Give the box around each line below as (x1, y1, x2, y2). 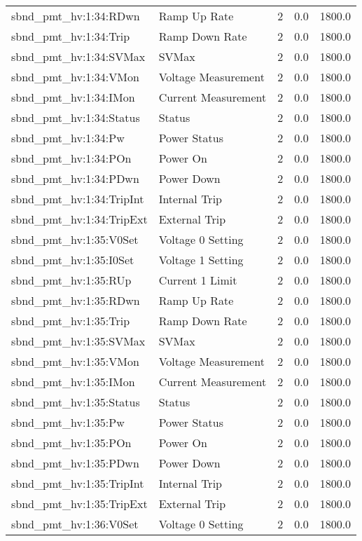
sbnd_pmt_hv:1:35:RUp (11, 272, 132, 288)
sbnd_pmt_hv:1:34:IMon (11, 89, 135, 105)
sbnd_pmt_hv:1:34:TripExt (11, 211, 148, 227)
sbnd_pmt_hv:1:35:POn (11, 434, 132, 451)
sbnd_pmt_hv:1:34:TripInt (11, 191, 144, 207)
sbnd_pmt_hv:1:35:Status (11, 394, 140, 410)
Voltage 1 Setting (158, 252, 244, 268)
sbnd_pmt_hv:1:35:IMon (11, 374, 135, 390)
